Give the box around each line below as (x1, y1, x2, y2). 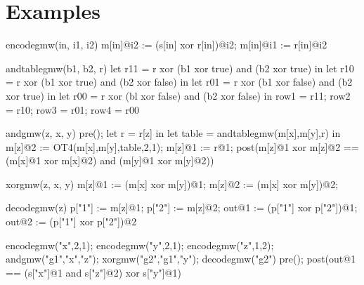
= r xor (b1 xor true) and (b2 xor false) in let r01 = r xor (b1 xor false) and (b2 (6, 74, 353, 89)
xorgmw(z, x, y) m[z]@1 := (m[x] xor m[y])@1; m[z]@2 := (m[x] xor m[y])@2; (6, 176, 339, 191)
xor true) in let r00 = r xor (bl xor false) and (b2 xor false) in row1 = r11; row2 (6, 88, 351, 102)
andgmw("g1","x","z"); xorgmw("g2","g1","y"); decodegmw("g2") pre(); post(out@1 (6, 251, 356, 266)
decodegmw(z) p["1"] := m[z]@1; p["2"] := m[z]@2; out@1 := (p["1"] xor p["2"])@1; (6, 200, 358, 215)
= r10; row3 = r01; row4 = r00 (6, 102, 139, 117)
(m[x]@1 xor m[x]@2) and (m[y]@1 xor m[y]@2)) (6, 153, 214, 168)
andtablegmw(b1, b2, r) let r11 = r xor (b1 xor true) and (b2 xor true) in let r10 (6, 60, 354, 75)
